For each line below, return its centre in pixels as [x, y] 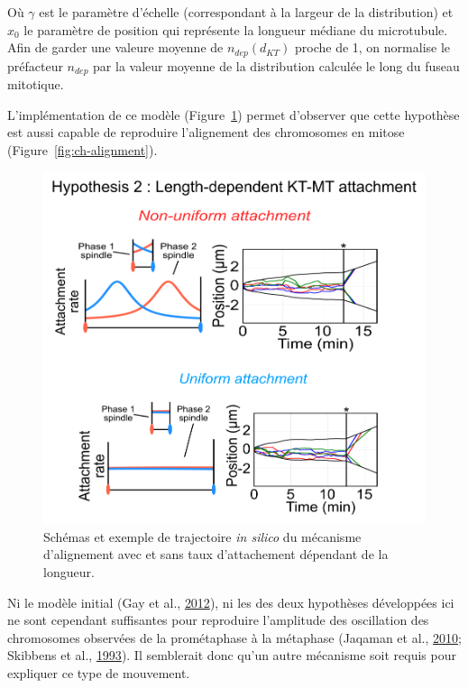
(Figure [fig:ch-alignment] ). [83, 149]
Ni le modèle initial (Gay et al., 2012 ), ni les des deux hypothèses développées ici [231, 602]
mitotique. [36, 84]
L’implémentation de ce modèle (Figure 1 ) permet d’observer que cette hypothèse [234, 114]
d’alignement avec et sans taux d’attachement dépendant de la [216, 554]
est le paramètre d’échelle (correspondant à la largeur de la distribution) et [246, 12]
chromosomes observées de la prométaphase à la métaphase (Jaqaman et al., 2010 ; [234, 637]
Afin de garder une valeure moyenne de [115, 47]
